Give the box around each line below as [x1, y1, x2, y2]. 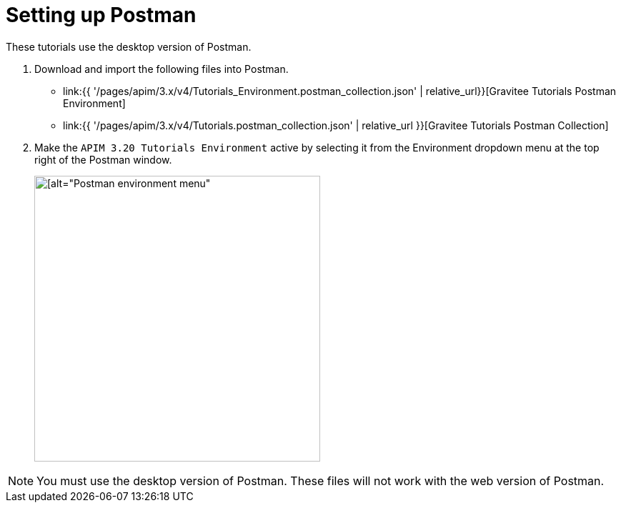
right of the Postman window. [34, 153, 172, 166]
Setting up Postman [6, 3, 197, 27]
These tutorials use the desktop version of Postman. [6, 40, 252, 53]
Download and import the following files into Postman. [34, 62, 289, 75]
